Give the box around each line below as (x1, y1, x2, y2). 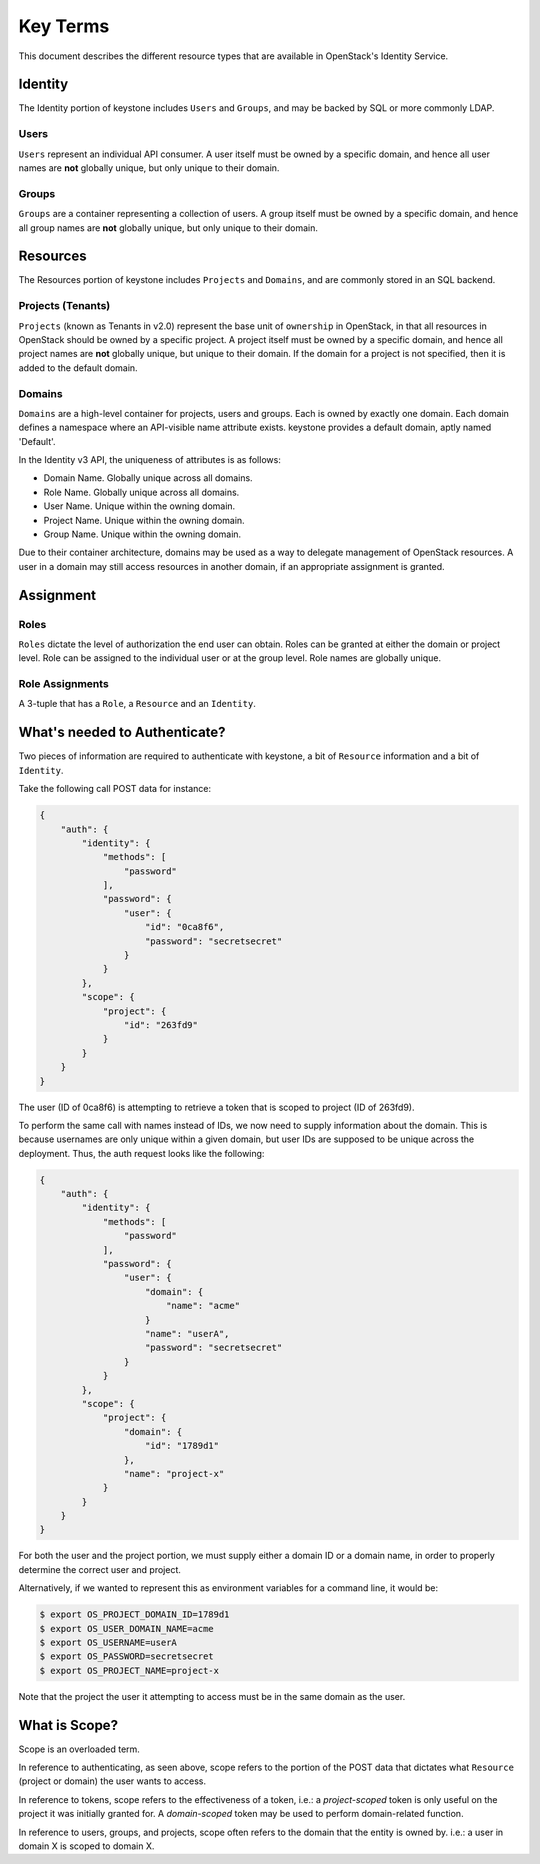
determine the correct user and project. (18, 1563, 182, 1575)
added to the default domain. (18, 361, 139, 374)
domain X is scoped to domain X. (18, 1840, 155, 1852)
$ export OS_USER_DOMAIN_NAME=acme (39, 1623, 214, 1634)
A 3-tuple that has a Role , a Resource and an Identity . (18, 698, 257, 710)
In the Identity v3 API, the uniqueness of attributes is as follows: (18, 454, 282, 466)
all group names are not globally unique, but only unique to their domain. (18, 221, 319, 234)
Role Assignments (18, 677, 109, 691)
